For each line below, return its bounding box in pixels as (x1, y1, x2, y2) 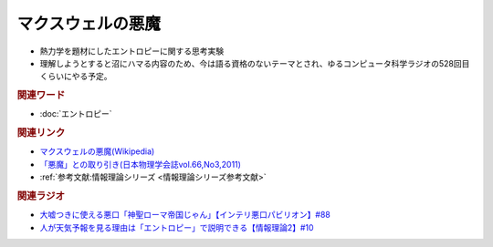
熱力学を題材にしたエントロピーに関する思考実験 (39, 46, 224, 57)
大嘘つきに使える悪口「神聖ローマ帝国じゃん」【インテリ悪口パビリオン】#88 (39, 210, 330, 221)
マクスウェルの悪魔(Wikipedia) (39, 146, 155, 157)
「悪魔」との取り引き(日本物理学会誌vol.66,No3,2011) (39, 159, 242, 170)
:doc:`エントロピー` (39, 108, 113, 119)
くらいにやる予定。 (39, 71, 112, 82)
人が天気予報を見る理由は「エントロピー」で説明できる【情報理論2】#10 (39, 221, 314, 232)
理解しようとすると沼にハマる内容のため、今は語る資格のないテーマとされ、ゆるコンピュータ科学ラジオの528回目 (39, 57, 470, 68)
